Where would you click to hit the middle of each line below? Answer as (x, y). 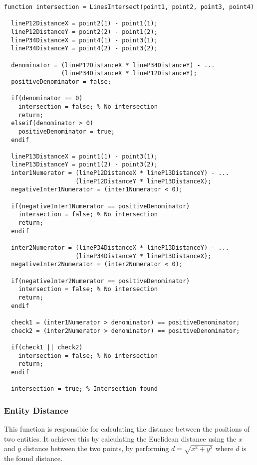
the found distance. (33, 458)
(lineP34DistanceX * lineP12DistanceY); (129, 74)
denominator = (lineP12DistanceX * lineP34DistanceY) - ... (113, 65)
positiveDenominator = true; (66, 131)
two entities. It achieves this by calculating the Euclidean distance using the (120, 438)
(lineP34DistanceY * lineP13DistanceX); (143, 256)
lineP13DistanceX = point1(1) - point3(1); (84, 156)
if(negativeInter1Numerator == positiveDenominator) (101, 206)
